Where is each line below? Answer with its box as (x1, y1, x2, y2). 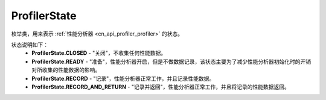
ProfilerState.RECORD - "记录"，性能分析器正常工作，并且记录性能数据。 (31, 75, 215, 82)
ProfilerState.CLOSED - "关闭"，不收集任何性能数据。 (31, 49, 167, 57)
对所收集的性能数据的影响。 (31, 66, 101, 73)
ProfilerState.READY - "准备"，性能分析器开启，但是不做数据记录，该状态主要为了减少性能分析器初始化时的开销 (31, 58, 312, 65)
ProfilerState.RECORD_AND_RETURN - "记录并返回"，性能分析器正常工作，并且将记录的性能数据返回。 (31, 83, 290, 90)
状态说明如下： (11, 41, 48, 48)
